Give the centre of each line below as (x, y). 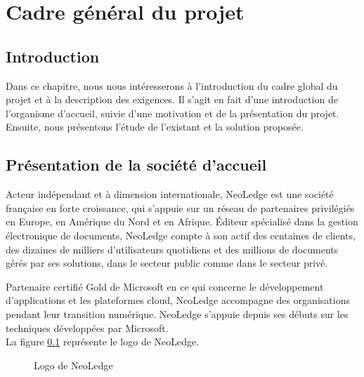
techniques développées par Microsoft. (87, 328)
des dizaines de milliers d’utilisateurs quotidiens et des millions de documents (172, 249)
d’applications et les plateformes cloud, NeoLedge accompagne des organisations (178, 300)
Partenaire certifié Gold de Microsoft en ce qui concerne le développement (165, 286)
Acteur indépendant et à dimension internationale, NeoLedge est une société (170, 194)
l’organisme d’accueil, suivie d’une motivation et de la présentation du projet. (173, 113)
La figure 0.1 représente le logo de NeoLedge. (103, 342)
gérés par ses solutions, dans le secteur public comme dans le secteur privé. (167, 263)
